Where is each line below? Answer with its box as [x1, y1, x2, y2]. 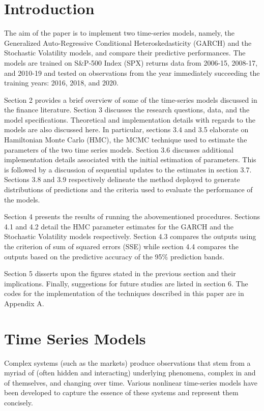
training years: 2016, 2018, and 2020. [4, 77, 119, 88]
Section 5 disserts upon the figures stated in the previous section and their [4, 268, 236, 279]
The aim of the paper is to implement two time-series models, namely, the [4, 27, 234, 38]
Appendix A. [4, 298, 44, 308]
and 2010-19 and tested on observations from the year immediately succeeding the [4, 67, 260, 78]
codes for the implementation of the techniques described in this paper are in [4, 288, 244, 299]
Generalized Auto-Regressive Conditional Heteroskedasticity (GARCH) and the [4, 37, 252, 48]
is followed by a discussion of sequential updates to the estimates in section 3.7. [4, 164, 252, 174]
